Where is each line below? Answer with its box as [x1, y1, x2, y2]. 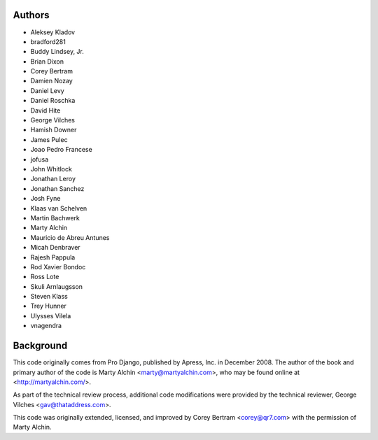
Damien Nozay [30, 77, 73, 85]
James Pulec [30, 135, 68, 143]
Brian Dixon [30, 57, 64, 66]
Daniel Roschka [30, 97, 76, 105]
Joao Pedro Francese [30, 146, 92, 154]
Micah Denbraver [30, 243, 80, 252]
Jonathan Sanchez [30, 184, 85, 192]
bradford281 [30, 37, 66, 45]
